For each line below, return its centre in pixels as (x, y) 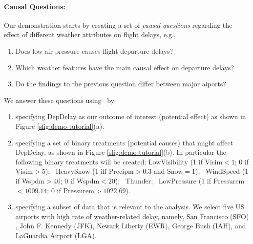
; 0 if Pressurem (71, 190)
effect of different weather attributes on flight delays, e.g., (90, 34)
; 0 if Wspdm (80, 180)
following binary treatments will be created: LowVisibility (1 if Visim (119, 161)
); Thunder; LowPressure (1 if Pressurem (180, 180)
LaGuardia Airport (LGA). (56, 235)
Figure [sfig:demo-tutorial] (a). (60, 126)
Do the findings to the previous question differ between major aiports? (121, 84)
